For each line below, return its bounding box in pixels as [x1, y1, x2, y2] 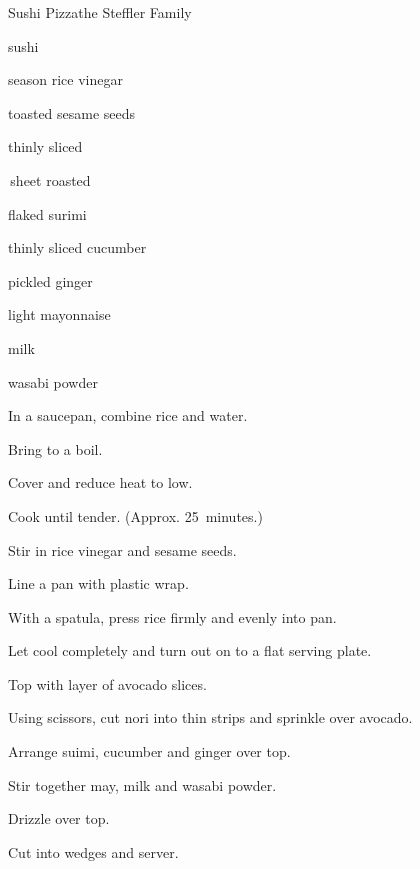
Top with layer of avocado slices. [8, 673, 207, 694]
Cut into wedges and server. [8, 841, 179, 862]
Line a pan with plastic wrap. [8, 573, 189, 594]
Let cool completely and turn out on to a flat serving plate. [8, 640, 372, 661]
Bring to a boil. [8, 438, 103, 459]
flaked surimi [8, 203, 87, 224]
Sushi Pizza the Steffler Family [8, 2, 192, 22]
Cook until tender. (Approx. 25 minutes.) [8, 505, 263, 526]
